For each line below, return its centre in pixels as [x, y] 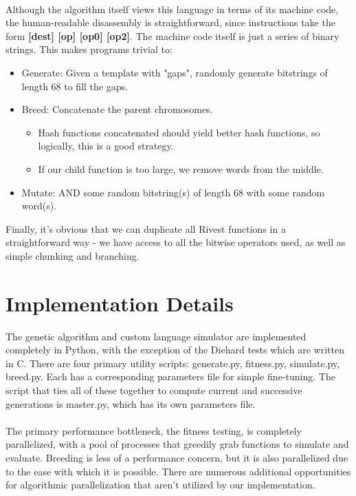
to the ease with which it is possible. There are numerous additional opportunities [178, 471]
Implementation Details [120, 303]
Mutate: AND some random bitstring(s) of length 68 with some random [173, 192]
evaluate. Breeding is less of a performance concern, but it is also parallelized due [177, 457]
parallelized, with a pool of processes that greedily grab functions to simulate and [177, 444]
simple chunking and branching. [73, 255]
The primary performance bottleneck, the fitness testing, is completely [154, 430]
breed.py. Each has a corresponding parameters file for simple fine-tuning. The [170, 376]
